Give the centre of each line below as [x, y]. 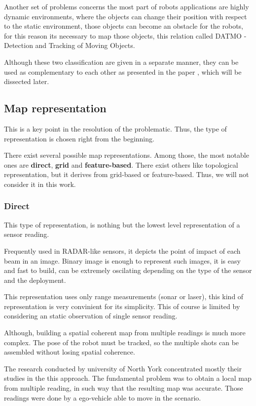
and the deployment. [35, 280]
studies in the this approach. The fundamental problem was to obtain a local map [128, 378]
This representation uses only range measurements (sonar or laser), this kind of [124, 296]
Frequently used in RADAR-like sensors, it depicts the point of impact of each [122, 250]
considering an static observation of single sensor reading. [91, 316]
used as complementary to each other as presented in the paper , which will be [123, 71]
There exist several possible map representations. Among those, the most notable [127, 155]
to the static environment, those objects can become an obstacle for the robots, [124, 26]
